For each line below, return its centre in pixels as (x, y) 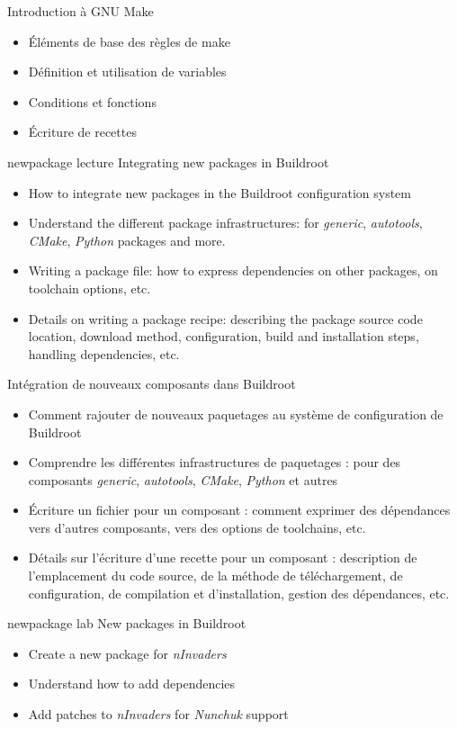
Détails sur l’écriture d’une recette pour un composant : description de (223, 558)
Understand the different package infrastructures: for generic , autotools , (225, 223)
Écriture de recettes (82, 132)
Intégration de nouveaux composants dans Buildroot (152, 384)
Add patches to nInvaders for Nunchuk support (158, 714)
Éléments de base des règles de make (129, 41)
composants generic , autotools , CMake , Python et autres (183, 479)
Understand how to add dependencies (132, 684)
